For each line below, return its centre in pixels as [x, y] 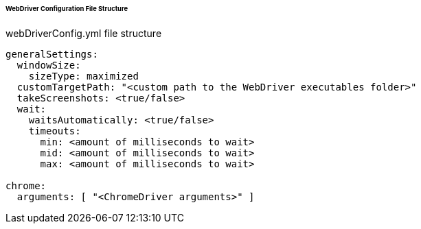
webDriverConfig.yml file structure [84, 33]
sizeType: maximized [83, 76]
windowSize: [49, 65]
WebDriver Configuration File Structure [67, 9]
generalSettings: [52, 54]
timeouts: [55, 131]
